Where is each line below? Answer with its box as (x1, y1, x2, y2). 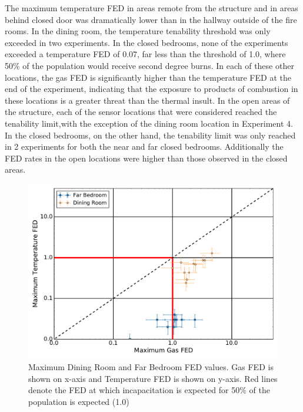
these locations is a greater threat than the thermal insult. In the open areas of (5, 94, 290, 106)
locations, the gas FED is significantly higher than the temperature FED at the (5, 71, 291, 83)
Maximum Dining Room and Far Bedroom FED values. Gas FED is (28, 360, 274, 373)
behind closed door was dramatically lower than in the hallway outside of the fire (5, 13, 297, 25)
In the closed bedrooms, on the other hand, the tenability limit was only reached (5, 128, 296, 141)
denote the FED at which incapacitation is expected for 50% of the (28, 384, 270, 396)
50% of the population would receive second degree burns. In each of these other (5, 59, 294, 71)
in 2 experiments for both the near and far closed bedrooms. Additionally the (5, 140, 284, 153)
